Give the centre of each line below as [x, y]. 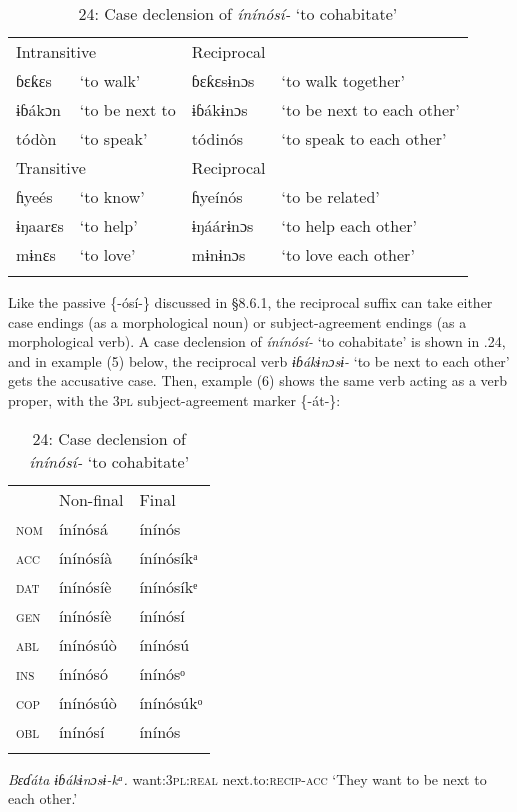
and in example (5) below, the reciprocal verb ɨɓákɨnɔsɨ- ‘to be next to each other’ [259, 360]
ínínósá [83, 528]
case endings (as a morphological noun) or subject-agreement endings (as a [237, 321]
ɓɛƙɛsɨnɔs [223, 80]
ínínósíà [85, 557]
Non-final [91, 499]
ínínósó [83, 673]
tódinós [217, 138]
